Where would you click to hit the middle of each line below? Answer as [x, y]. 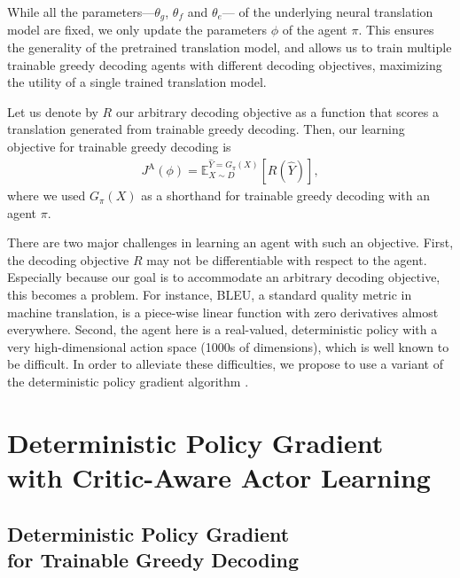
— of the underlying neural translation [327, 12]
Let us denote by [53, 111]
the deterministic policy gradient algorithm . [128, 382]
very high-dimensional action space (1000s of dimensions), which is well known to [228, 346]
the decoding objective [68, 259]
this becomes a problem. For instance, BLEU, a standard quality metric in [210, 295]
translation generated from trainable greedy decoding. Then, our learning [206, 129]
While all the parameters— [81, 12]
